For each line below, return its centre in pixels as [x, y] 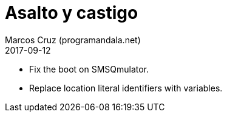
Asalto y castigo [72, 13]
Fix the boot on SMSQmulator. [89, 69]
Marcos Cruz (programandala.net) [73, 40]
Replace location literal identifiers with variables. [126, 88]
